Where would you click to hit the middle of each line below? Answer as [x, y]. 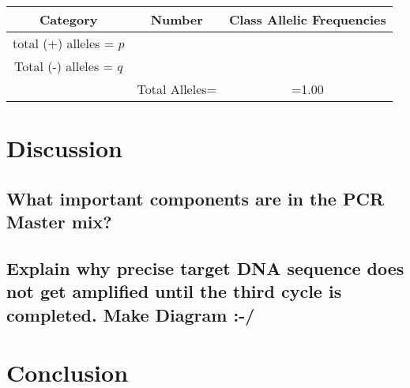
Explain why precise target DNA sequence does [205, 267]
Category [68, 19]
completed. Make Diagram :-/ [131, 314]
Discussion [64, 148]
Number [177, 19]
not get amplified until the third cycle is [174, 291]
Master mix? [59, 222]
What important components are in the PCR [196, 198]
